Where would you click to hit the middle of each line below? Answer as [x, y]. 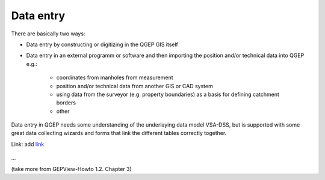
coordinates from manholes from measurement [115, 77]
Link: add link [28, 144]
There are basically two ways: [48, 34]
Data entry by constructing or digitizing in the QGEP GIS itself [102, 44]
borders [66, 103]
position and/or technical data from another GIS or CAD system [135, 86]
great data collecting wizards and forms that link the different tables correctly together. [119, 133]
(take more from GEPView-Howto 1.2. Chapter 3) [71, 169]
